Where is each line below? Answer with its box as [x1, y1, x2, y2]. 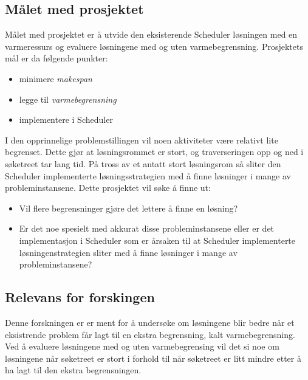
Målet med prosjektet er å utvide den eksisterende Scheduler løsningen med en [5, 28, 298, 41]
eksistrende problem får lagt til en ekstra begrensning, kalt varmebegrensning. [5, 328, 295, 340]
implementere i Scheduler [19, 113, 113, 126]
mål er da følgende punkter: [5, 52, 108, 64]
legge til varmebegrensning [19, 92, 117, 105]
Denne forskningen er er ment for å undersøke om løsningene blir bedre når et [5, 316, 295, 328]
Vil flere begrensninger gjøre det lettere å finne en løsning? [19, 201, 238, 214]
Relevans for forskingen [5, 288, 155, 306]
